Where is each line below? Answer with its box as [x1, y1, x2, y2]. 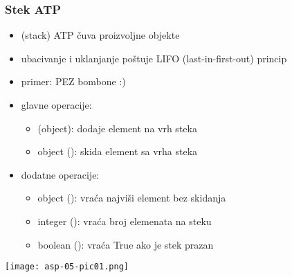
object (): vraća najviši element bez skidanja [37, 190, 226, 205]
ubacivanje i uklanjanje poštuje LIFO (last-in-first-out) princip [21, 51, 287, 65]
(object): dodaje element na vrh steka [37, 120, 197, 135]
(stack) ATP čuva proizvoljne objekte [21, 28, 180, 42]
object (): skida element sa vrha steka [37, 144, 198, 159]
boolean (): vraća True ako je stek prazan [37, 237, 214, 251]
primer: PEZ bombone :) [21, 74, 126, 89]
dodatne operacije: [21, 167, 100, 181]
